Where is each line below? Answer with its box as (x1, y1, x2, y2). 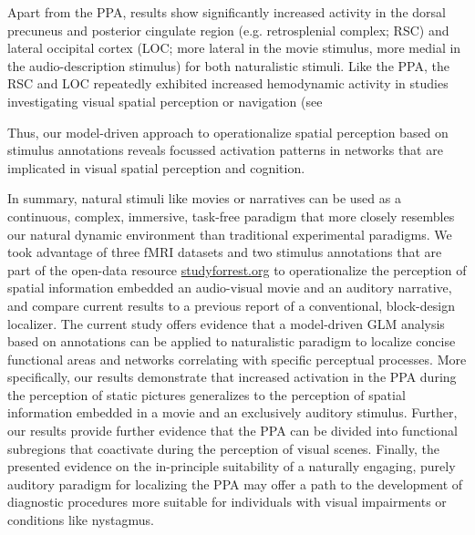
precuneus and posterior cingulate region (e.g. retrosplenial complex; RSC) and (7, 20, 449, 39)
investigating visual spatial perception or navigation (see (7, 91, 323, 110)
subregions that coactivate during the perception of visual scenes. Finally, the (7, 438, 439, 458)
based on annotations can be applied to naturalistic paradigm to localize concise (7, 332, 456, 351)
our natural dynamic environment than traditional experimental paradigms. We (7, 224, 452, 243)
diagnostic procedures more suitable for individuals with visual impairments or (7, 492, 447, 511)
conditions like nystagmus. (7, 510, 154, 530)
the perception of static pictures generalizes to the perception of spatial (7, 385, 406, 404)
